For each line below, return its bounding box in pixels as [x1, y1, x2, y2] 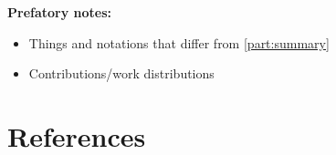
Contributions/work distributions [28, 64, 215, 83]
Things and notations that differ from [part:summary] [28, 33, 330, 52]
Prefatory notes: [7, 3, 112, 21]
